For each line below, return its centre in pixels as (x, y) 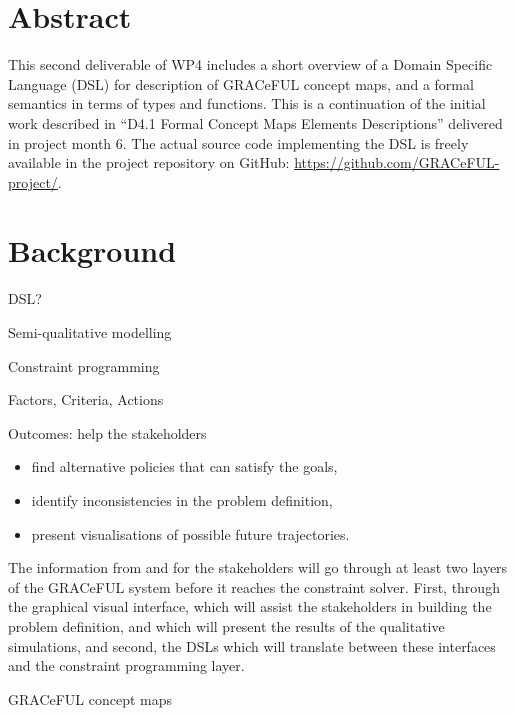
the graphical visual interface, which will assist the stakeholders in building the (250, 606)
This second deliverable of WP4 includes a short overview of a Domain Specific (250, 64)
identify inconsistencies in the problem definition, (182, 499)
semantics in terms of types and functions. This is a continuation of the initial (247, 103)
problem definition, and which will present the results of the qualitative (226, 625)
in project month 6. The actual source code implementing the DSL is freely (238, 142)
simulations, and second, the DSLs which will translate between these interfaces (252, 645)
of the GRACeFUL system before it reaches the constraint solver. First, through (254, 586)
